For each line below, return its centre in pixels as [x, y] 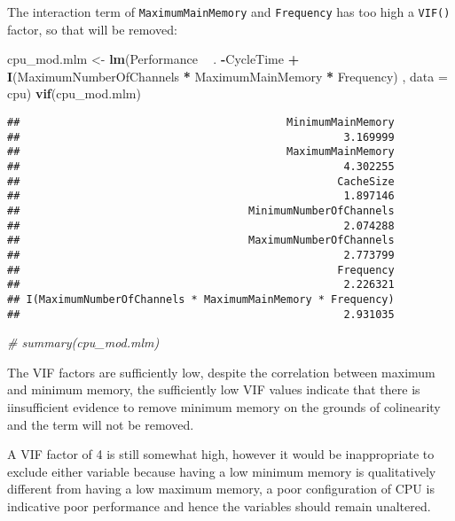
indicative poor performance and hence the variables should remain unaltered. [219, 505]
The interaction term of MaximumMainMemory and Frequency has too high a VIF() [229, 12]
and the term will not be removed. [101, 424]
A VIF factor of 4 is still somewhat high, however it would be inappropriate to [221, 454]
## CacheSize [201, 181]
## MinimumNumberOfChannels [201, 210]
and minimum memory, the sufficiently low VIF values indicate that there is [214, 389]
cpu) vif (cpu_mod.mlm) [74, 93]
